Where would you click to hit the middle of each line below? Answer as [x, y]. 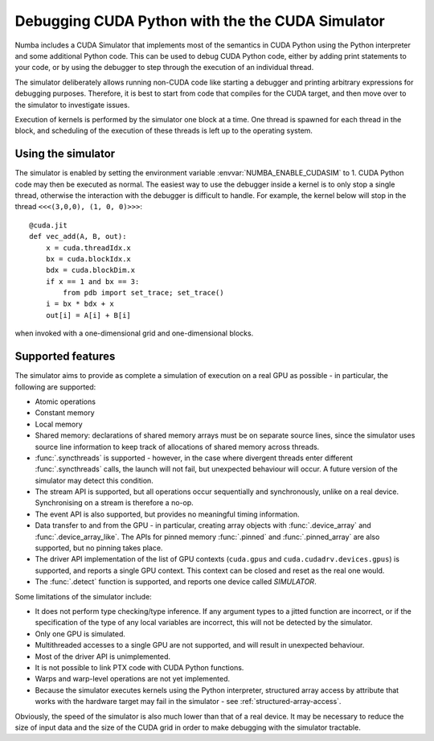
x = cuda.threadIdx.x [88, 248]
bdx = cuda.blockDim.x [90, 270]
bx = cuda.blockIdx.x [88, 259]
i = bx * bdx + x [80, 304]
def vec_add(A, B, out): [78, 237]
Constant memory [65, 413]
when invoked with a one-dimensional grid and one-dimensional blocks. [134, 333]
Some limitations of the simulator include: [83, 596]
